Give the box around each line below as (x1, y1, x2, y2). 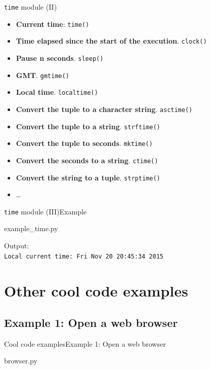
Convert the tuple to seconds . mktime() (16, 138, 153, 149)
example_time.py (4, 223, 58, 234)
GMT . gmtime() (16, 69, 69, 80)
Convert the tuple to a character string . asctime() (16, 103, 193, 114)
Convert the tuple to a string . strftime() (16, 121, 160, 131)
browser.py (4, 355, 37, 366)
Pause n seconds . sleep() (16, 52, 104, 63)
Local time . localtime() (16, 87, 98, 97)
